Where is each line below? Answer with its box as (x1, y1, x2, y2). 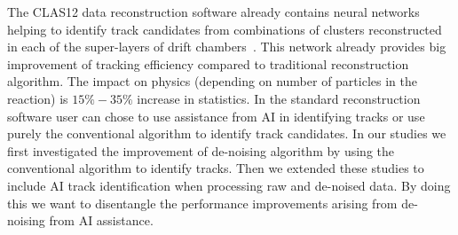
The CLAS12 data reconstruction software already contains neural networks (7, 3, 420, 20)
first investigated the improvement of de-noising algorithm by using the (7, 141, 394, 160)
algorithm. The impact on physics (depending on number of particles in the (7, 72, 417, 90)
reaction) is (7, 89, 68, 107)
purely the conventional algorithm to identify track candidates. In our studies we (7, 124, 446, 143)
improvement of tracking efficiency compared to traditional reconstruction (7, 54, 409, 73)
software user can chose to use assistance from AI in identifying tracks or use (7, 106, 425, 125)
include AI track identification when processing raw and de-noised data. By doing (7, 176, 451, 194)
